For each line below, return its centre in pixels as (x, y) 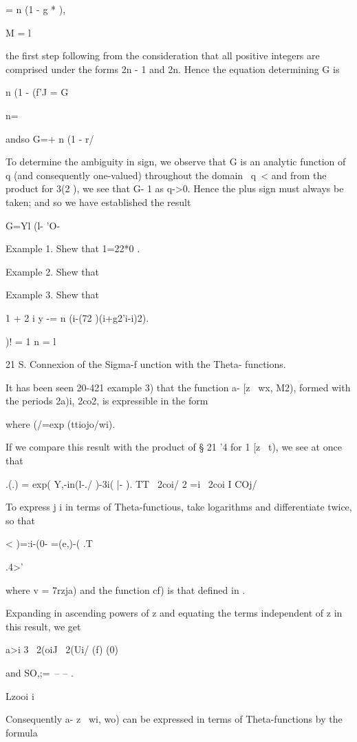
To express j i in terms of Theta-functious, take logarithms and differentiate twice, (179, 507)
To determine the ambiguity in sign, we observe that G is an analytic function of (176, 162)
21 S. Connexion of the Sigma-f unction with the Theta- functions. (146, 364)
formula (22, 732)
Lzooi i (20, 695)
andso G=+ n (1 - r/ (50, 138)
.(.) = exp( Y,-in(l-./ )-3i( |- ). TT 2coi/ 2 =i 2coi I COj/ (131, 483)
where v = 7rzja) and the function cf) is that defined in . (126, 589)
